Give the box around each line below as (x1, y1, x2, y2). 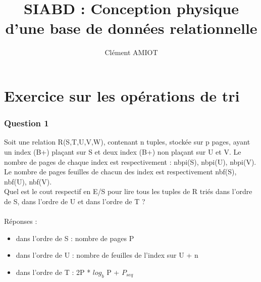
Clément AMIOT (105, 47, 158, 58)
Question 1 (4, 117, 49, 129)
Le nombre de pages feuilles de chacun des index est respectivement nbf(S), (4, 166, 237, 177)
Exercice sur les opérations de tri (4, 85, 240, 106)
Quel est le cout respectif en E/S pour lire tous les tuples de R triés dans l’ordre (4, 186, 252, 197)
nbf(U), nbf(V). (4, 176, 52, 186)
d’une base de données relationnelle (5, 18, 257, 38)
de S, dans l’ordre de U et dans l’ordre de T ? (4, 196, 145, 206)
